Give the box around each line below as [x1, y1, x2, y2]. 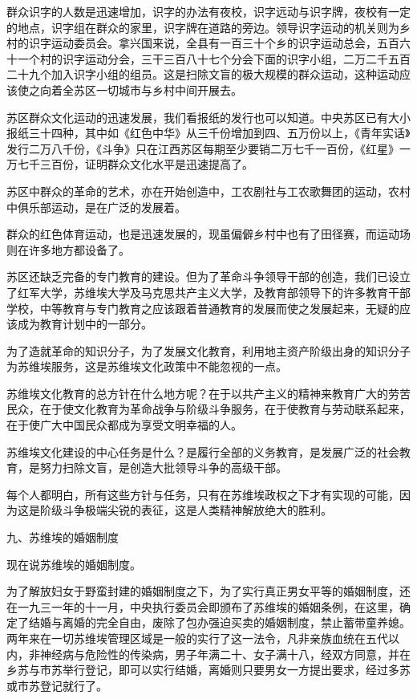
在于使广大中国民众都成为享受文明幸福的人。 [6, 417, 242, 433]
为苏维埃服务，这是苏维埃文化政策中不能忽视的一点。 [6, 358, 287, 375]
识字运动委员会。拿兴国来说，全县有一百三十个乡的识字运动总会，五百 [28, 35, 399, 51]
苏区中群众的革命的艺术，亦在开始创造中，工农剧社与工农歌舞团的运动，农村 [6, 182, 411, 199]
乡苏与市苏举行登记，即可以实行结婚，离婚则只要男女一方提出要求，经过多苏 [6, 661, 411, 678]
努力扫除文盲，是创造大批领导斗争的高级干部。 [39, 459, 287, 476]
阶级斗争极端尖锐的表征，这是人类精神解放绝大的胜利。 [39, 502, 332, 518]
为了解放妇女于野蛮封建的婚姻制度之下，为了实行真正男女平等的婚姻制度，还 [6, 583, 411, 599]
